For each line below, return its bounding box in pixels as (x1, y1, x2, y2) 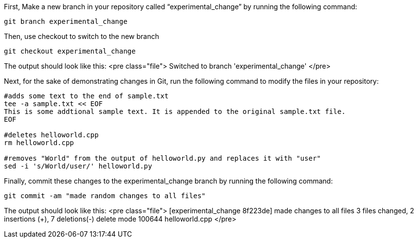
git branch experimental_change (4, 18, 127, 25)
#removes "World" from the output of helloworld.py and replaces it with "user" (4, 154, 321, 162)
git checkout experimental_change (4, 47, 136, 55)
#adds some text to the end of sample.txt (4, 92, 169, 100)
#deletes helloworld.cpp (4, 131, 99, 139)
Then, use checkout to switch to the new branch (4, 32, 159, 40)
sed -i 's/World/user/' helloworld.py (4, 162, 152, 170)
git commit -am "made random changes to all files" (4, 192, 206, 200)
